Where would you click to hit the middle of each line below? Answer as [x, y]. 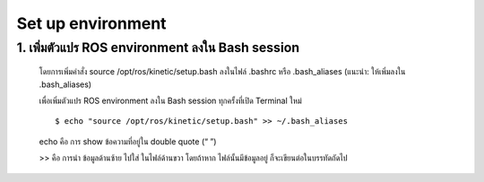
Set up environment [91, 23]
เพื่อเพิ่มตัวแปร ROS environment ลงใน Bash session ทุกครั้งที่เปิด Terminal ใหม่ [170, 100]
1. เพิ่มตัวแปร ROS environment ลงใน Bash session [158, 48]
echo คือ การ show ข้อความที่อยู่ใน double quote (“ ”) [128, 141]
